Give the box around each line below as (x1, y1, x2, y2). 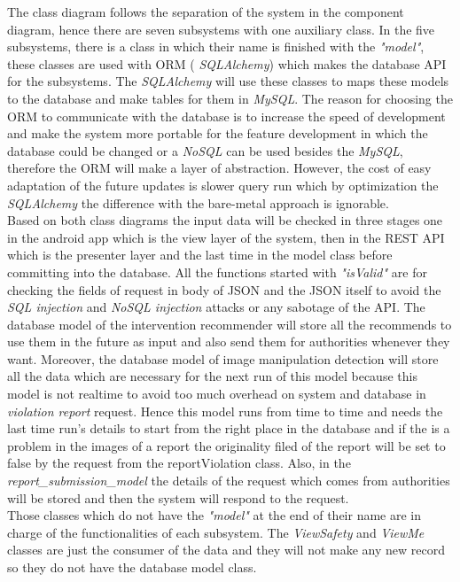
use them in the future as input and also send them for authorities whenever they (7, 332, 450, 351)
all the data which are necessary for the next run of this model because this (7, 367, 417, 385)
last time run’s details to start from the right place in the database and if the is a (7, 419, 450, 438)
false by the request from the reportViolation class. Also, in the (7, 454, 351, 472)
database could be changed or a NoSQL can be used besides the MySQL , (7, 141, 403, 159)
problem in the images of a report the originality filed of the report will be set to (7, 436, 446, 454)
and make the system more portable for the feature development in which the (7, 124, 428, 143)
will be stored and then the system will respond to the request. (7, 488, 349, 507)
